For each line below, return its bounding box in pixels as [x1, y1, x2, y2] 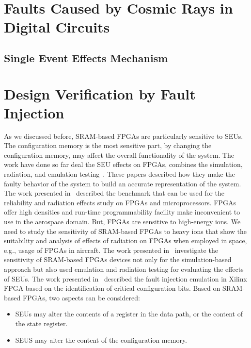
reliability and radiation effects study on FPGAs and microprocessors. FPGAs [4, 197, 236, 207]
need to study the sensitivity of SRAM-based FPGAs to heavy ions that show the [4, 226, 247, 236]
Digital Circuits [4, 17, 110, 37]
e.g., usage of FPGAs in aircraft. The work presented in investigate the [4, 245, 218, 255]
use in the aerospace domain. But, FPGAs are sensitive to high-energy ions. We [4, 216, 241, 226]
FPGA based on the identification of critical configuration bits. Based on [4, 283, 220, 293]
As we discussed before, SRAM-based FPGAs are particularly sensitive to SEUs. [4, 131, 243, 141]
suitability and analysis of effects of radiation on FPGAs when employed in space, [4, 235, 247, 246]
